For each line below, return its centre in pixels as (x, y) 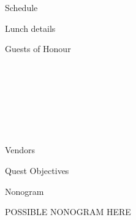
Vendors (20, 150)
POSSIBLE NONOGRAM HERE (68, 212)
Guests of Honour (38, 49)
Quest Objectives (37, 170)
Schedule (21, 7)
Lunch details (30, 28)
